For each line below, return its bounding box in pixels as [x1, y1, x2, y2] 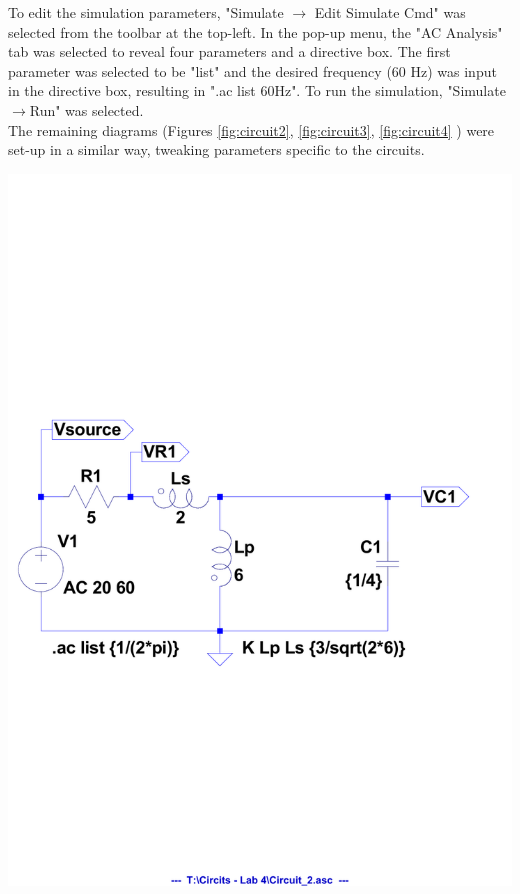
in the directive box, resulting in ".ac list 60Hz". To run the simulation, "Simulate [8, 80, 506, 101]
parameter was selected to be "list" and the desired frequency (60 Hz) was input [8, 60, 497, 81]
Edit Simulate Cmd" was [314, 2, 466, 22]
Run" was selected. [29, 99, 144, 120]
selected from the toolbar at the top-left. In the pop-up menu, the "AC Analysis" [8, 21, 503, 42]
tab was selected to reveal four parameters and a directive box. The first [8, 41, 451, 62]
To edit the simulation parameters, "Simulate [8, 2, 284, 22]
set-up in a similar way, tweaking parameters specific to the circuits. [8, 139, 425, 160]
